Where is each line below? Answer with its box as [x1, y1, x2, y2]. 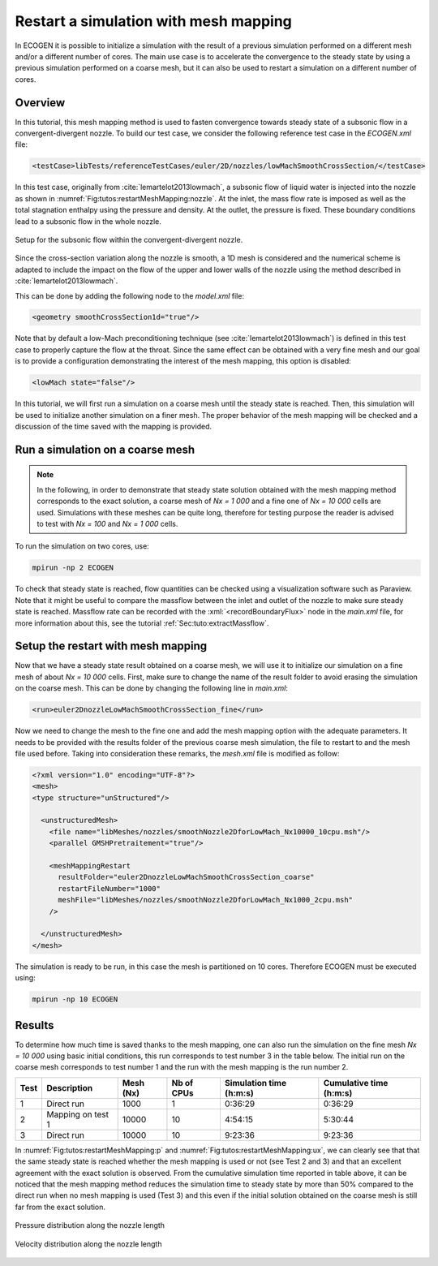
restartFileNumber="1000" [58, 884, 161, 893]
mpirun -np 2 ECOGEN [32, 563, 114, 572]
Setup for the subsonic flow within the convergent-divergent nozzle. [15, 235, 243, 244]
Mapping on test [45, 1109, 109, 1120]
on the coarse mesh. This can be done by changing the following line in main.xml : [15, 683, 288, 693]
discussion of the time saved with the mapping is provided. [15, 422, 213, 431]
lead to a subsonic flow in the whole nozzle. [15, 216, 162, 226]
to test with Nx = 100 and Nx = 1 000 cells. [36, 519, 178, 528]
